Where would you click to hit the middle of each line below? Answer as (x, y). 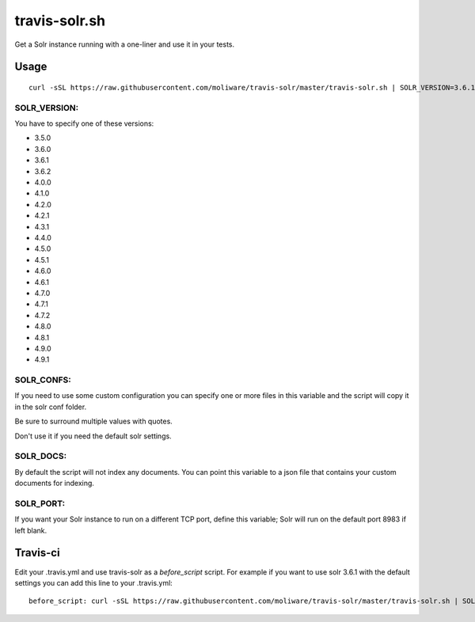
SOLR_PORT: (40, 503)
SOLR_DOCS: (41, 457)
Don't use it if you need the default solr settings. (93, 436)
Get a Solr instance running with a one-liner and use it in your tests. (125, 44)
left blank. (31, 530)
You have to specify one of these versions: (84, 123)
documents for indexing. (55, 484)
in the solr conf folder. (51, 407)
